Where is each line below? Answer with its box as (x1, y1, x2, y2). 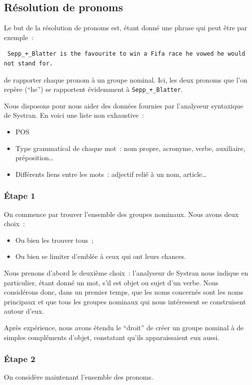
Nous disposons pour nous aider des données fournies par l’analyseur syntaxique (4, 100, 243, 110)
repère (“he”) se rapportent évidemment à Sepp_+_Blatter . (4, 84, 183, 94)
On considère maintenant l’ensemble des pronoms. (4, 372, 153, 382)
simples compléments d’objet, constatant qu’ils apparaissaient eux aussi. (4, 332, 220, 342)
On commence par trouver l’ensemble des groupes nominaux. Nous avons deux (4, 209, 239, 219)
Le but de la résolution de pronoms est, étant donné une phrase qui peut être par (4, 22, 248, 33)
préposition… (15, 152, 54, 163)
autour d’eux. (4, 306, 44, 316)
